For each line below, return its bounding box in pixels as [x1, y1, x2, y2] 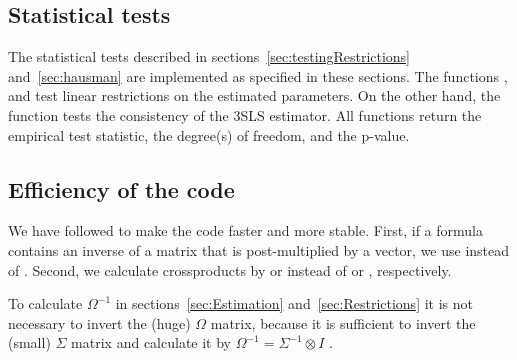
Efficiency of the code [8, 173, 235, 204]
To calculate [8, 293, 83, 314]
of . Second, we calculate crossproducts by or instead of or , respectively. [8, 259, 452, 280]
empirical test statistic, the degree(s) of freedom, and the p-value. [8, 124, 410, 145]
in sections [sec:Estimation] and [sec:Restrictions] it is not [115, 293, 473, 314]
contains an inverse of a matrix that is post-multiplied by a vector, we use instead [8, 239, 510, 260]
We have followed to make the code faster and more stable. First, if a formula [8, 220, 483, 241]
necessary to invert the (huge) [8, 312, 191, 333]
